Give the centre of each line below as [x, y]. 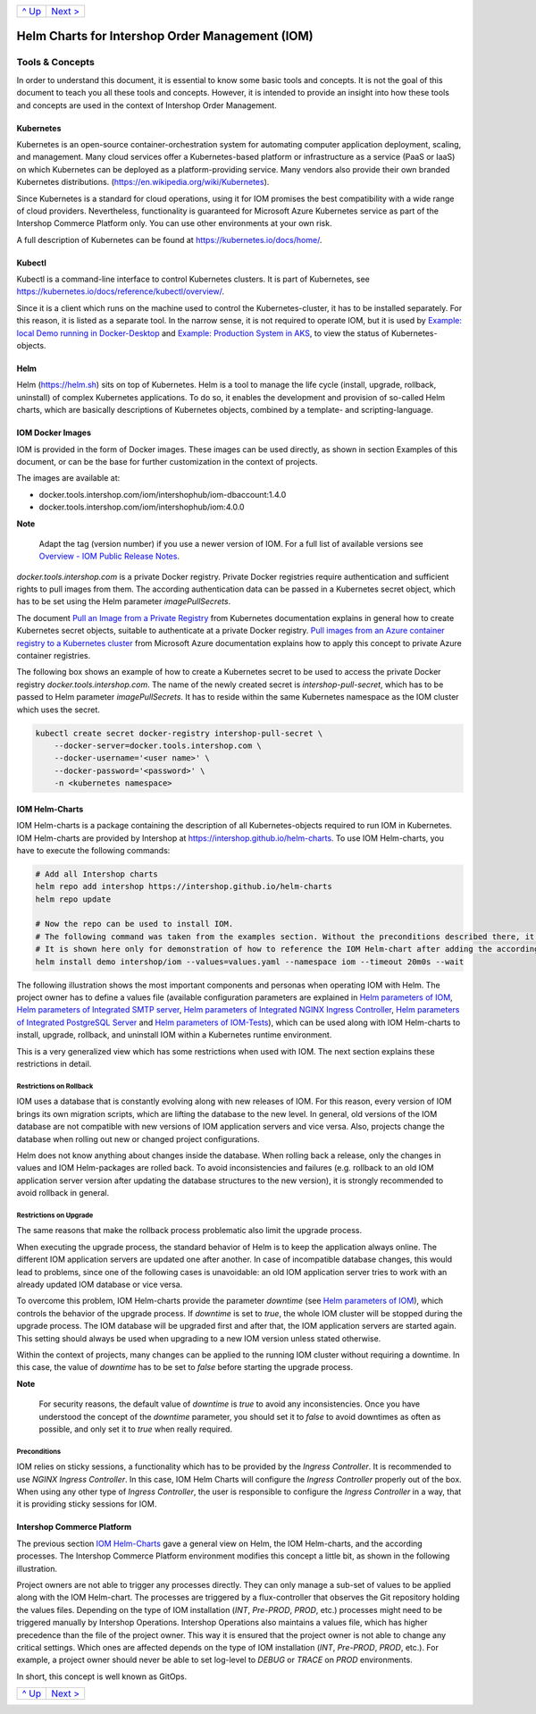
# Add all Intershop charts [96, 874]
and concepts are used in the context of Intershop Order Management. [147, 105]
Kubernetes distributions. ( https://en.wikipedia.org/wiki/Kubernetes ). [143, 182]
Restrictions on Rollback [55, 1086]
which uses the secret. [58, 710]
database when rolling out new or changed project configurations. [138, 1138]
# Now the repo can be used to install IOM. [134, 924]
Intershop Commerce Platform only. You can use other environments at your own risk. [174, 223]
